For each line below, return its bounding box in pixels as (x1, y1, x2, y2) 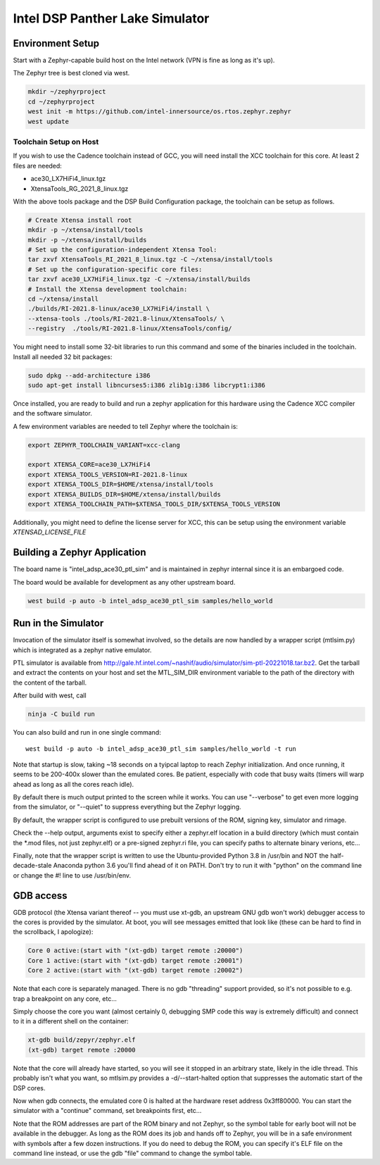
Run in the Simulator (13, 617, 104, 630)
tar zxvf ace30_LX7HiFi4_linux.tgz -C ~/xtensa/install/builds (27, 275, 251, 283)
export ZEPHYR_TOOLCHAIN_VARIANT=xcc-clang (27, 441, 181, 449)
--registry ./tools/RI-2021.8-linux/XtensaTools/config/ (27, 325, 232, 332)
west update (27, 117, 70, 125)
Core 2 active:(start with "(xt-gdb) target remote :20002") (27, 966, 243, 975)
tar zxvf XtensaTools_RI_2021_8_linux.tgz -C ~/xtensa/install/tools (27, 256, 273, 263)
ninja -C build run (27, 710, 95, 718)
